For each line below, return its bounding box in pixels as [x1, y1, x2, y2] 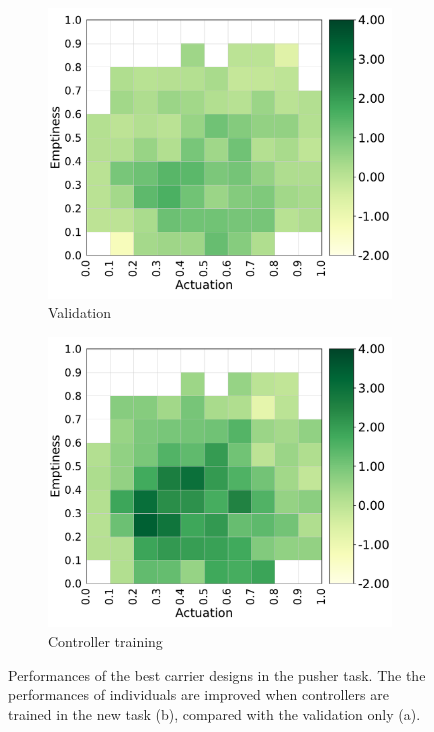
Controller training [48, 630, 163, 651]
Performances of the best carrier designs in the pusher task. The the [8, 664, 426, 685]
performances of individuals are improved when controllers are [8, 684, 389, 705]
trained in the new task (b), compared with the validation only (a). [8, 703, 421, 724]
